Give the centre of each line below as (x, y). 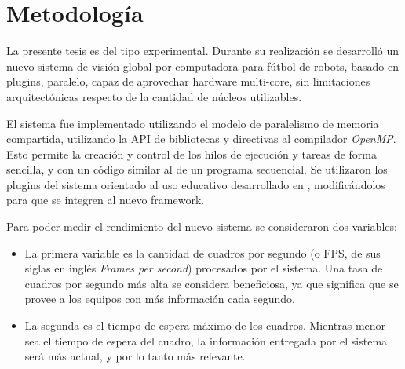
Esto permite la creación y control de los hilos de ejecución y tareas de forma (192, 153)
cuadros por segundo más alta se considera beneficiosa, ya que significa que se (212, 283)
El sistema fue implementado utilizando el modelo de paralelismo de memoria (193, 123)
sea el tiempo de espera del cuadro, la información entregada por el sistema (206, 340)
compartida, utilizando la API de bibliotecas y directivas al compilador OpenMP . (201, 139)
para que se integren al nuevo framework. (106, 200)
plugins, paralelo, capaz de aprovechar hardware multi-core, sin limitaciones (188, 81)
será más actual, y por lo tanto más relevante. (135, 356)
